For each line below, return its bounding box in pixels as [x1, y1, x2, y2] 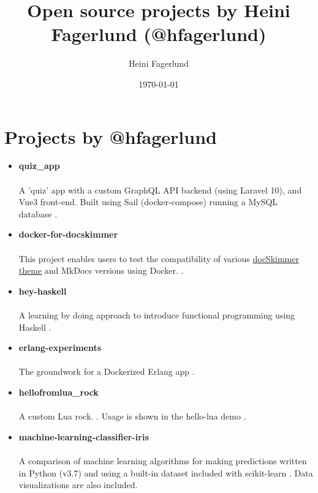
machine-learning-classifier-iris [18, 430, 149, 443]
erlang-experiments [18, 341, 102, 354]
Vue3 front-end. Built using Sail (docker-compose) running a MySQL [18, 195, 278, 208]
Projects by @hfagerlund [4, 124, 217, 149]
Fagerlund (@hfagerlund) [51, 21, 267, 47]
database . [18, 207, 58, 220]
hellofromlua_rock [18, 385, 99, 398]
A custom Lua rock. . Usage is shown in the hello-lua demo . [18, 410, 246, 423]
